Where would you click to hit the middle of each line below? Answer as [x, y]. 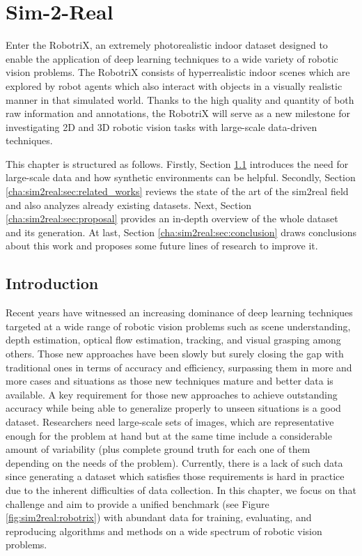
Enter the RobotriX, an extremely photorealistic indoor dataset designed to [167, 45]
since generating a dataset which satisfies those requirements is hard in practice [175, 476]
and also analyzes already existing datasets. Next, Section [129, 204]
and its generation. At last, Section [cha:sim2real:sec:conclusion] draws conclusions [181, 232]
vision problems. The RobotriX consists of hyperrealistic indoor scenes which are [178, 72]
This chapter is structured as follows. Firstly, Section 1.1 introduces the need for [177, 163]
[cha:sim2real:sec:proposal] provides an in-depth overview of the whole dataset [172, 218]
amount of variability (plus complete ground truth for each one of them [158, 449]
